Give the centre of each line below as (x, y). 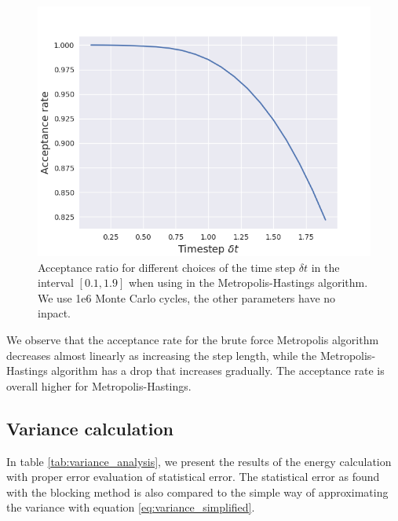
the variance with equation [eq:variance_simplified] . (131, 507)
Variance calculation (90, 428)
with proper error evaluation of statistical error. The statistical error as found (193, 477)
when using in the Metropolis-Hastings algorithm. (248, 283)
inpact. (55, 313)
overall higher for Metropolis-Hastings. (99, 385)
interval (56, 283)
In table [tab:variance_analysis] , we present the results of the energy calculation (199, 461)
